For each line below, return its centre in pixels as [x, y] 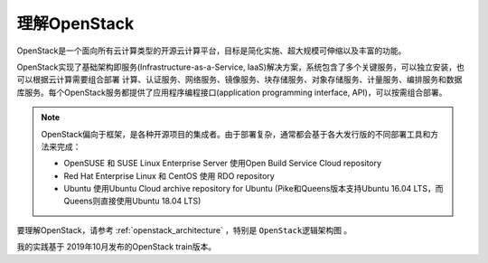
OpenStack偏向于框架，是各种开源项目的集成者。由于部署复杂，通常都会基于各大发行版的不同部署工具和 [236, 134]
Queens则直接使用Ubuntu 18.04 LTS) [132, 201]
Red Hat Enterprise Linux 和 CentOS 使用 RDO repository [169, 175]
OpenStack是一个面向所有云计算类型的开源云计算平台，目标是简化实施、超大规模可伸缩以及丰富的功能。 [211, 51]
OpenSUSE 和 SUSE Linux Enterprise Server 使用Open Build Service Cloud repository [223, 164]
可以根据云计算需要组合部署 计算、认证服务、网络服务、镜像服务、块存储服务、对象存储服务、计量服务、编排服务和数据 [239, 80]
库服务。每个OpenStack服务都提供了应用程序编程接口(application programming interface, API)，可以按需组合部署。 [232, 92]
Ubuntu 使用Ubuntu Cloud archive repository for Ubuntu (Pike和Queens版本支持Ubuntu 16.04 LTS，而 [253, 189]
